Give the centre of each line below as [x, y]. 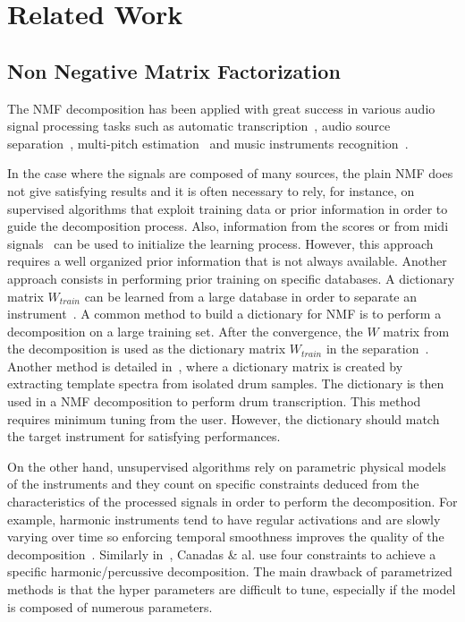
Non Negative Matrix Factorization [174, 70]
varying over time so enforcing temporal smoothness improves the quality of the [226, 537]
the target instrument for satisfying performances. [144, 436]
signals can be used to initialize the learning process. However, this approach [220, 243]
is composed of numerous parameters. [110, 606]
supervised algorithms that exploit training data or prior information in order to [228, 208]
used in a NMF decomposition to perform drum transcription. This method [214, 401]
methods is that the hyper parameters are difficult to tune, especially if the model [232, 589]
